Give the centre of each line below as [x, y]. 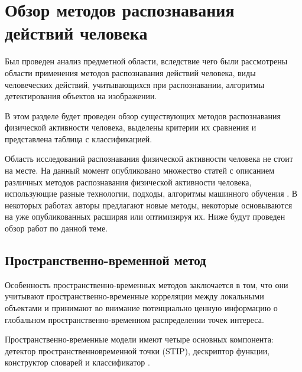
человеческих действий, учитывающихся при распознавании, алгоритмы [135, 84]
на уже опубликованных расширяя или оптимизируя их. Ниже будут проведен [145, 216]
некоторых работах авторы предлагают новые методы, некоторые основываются [149, 205]
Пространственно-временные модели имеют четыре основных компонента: [139, 339]
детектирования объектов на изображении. [81, 96]
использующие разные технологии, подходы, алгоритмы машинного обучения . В [151, 193]
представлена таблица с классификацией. [79, 138]
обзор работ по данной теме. [56, 228]
